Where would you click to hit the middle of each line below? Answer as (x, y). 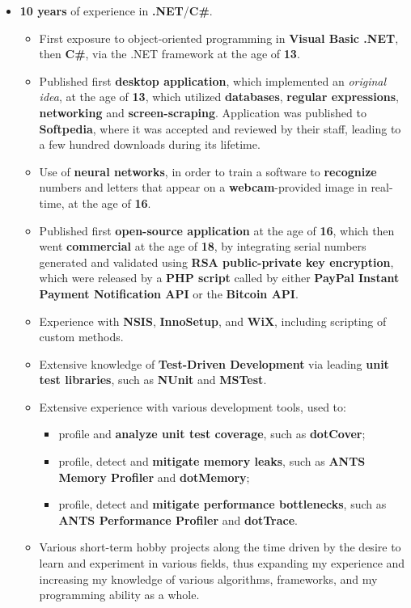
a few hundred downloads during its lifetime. (150, 144)
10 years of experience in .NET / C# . (116, 11)
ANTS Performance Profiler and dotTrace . (178, 519)
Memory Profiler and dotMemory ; (154, 477)
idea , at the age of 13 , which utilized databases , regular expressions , (219, 97)
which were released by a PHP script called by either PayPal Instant (219, 278)
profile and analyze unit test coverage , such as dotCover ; (212, 434)
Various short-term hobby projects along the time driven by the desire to (220, 547)
